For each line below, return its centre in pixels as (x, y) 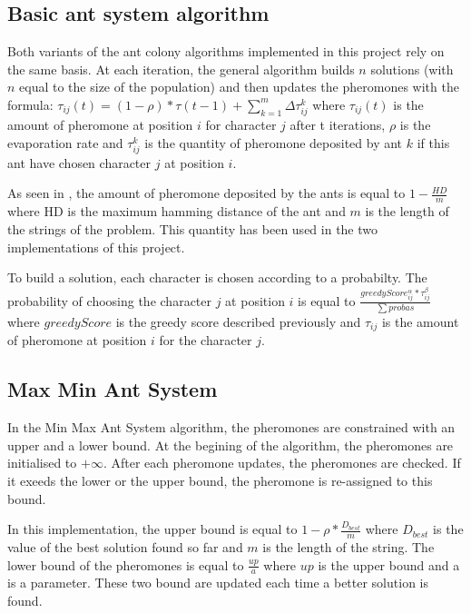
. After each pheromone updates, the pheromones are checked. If (282, 463)
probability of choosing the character (109, 300)
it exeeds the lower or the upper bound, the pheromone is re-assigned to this (220, 480)
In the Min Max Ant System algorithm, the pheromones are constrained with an (231, 427)
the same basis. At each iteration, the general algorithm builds (181, 69)
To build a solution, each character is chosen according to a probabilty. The (217, 277)
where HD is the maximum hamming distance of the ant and (177, 211)
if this (433, 142)
